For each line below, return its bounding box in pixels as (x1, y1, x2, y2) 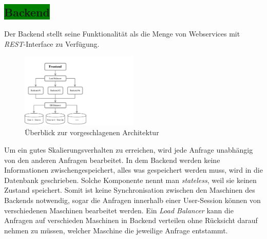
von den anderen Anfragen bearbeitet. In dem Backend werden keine (4, 154, 220, 165)
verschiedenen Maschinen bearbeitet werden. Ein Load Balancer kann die (4, 205, 234, 215)
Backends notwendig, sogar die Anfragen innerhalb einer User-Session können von (4, 194, 261, 205)
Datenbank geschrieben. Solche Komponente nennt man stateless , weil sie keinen (4, 174, 257, 185)
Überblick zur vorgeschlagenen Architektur (25, 127, 159, 138)
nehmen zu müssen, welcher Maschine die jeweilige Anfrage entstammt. (4, 225, 228, 235)
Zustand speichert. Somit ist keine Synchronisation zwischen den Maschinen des (4, 185, 255, 195)
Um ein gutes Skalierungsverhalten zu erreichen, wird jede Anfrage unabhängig (4, 144, 253, 155)
